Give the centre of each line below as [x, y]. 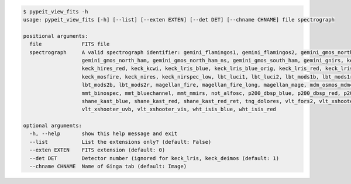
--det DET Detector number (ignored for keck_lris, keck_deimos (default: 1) [154, 158]
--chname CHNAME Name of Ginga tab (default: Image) [108, 167]
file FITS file [70, 44]
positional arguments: [56, 36]
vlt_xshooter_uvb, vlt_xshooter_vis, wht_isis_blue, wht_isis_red [179, 109]
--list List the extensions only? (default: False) [121, 142]
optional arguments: [52, 126]
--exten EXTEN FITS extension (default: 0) [97, 150]
